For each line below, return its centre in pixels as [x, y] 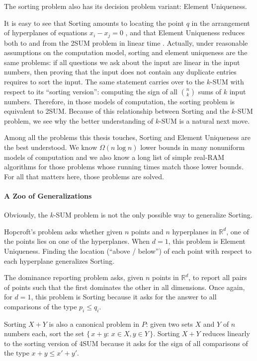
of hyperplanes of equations [46, 33]
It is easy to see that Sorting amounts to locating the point [94, 23]
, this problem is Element [207, 241]
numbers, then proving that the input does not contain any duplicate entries [120, 72]
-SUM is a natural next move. [205, 120]
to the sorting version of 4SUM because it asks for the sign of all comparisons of [126, 343]
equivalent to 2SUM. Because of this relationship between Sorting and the [117, 111]
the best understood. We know [51, 147]
